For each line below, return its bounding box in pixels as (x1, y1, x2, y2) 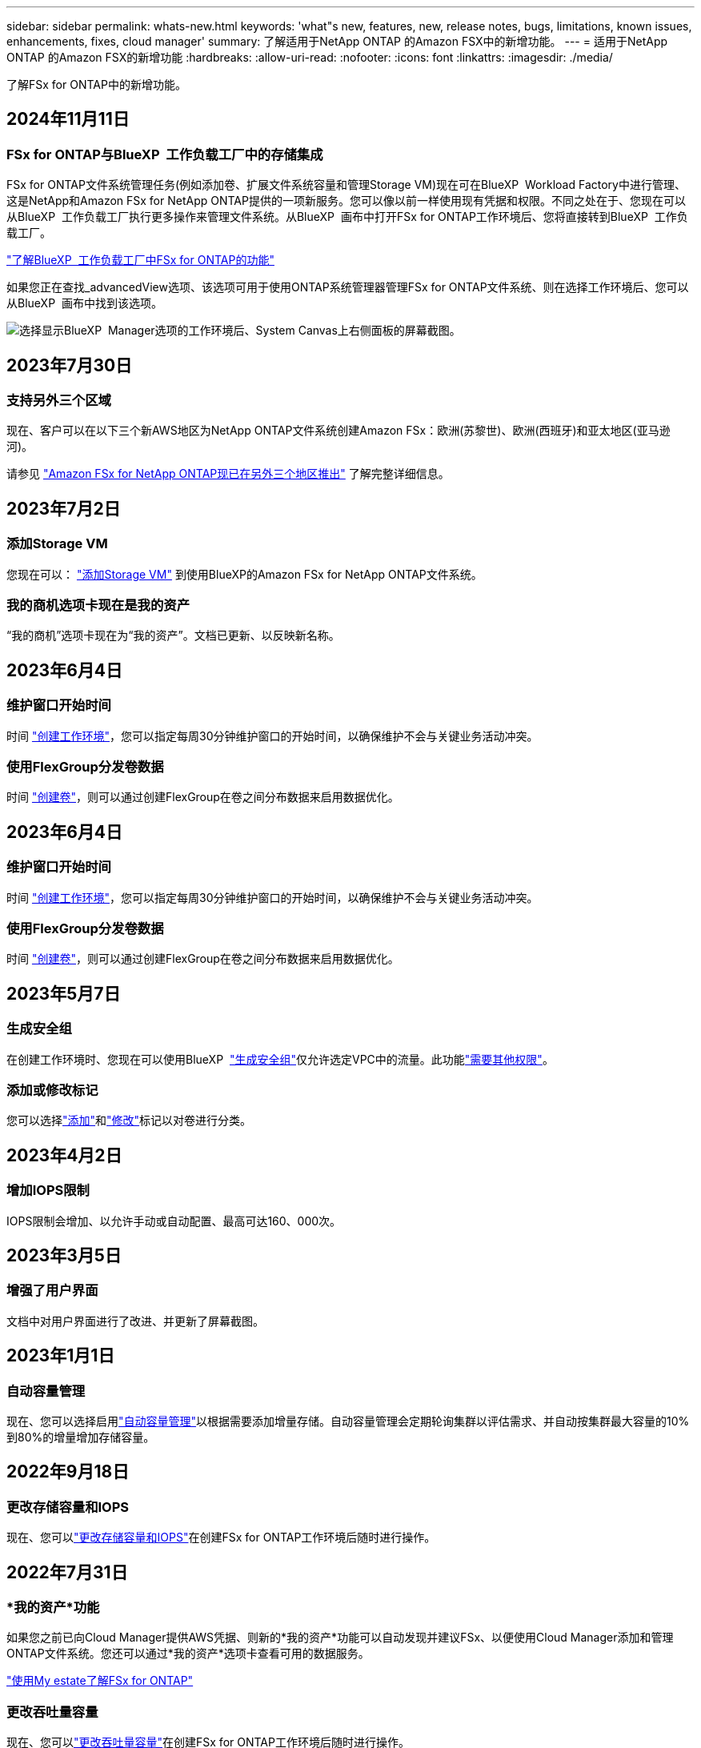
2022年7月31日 (6, 1562, 128, 1582)
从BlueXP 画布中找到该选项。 (6, 296, 162, 311)
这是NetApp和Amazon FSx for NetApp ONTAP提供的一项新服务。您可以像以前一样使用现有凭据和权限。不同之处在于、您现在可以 (6, 194, 686, 208)
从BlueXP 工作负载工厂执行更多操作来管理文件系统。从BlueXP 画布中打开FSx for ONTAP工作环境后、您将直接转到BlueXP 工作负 (6, 210, 688, 224)
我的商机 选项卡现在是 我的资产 (6, 597, 190, 614)
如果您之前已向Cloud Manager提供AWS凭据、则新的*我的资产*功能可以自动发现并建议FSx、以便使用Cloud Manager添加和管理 (6, 1630, 674, 1645)
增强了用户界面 (6, 1282, 98, 1299)
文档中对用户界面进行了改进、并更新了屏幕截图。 (6, 1313, 264, 1328)
